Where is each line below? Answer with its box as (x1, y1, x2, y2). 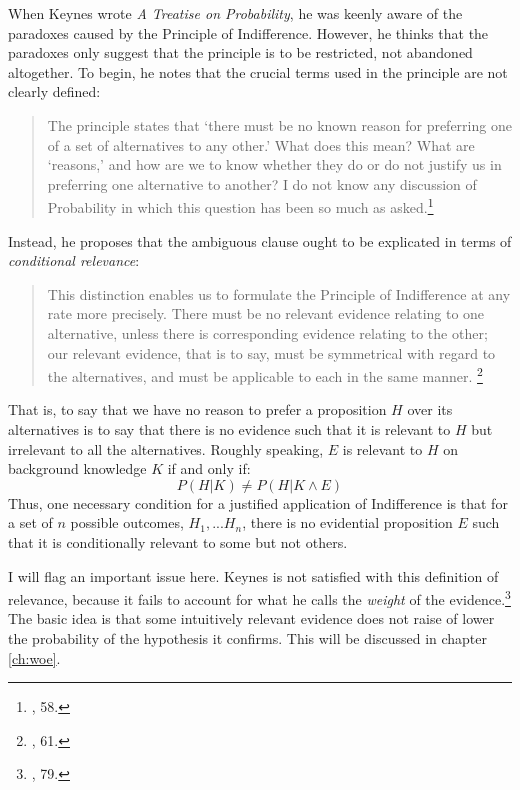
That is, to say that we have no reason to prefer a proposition (8, 399, 387, 420)
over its (407, 399, 453, 420)
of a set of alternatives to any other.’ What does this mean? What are (47, 134, 475, 155)
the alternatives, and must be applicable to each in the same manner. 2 (47, 363, 483, 386)
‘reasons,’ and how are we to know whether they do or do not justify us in (47, 154, 502, 175)
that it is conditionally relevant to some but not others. (8, 531, 348, 552)
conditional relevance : (8, 250, 140, 271)
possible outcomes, (70, 512, 184, 533)
